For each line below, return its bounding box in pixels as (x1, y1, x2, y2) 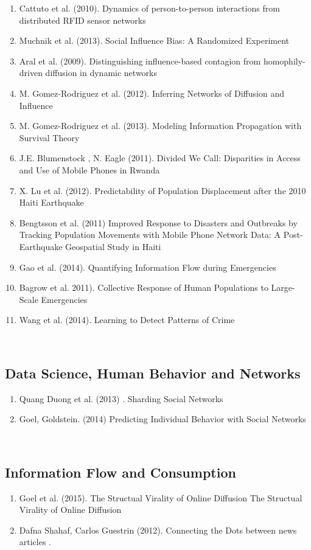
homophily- (263, 54, 306, 67)
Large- (271, 281, 295, 294)
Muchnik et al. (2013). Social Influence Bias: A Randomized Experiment (19, 34, 290, 47)
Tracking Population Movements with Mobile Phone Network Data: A (19, 228, 281, 241)
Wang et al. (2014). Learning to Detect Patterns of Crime (19, 313, 235, 326)
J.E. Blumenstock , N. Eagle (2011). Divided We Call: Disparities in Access (19, 151, 301, 164)
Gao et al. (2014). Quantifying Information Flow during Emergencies (19, 260, 276, 273)
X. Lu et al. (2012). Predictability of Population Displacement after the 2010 (19, 184, 306, 197)
